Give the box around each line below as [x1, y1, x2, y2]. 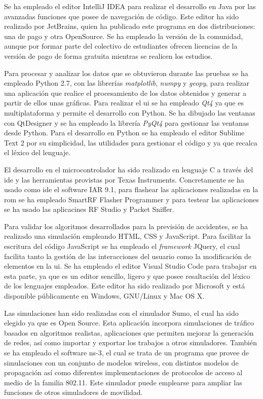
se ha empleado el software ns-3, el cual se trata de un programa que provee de [4, 347, 249, 357]
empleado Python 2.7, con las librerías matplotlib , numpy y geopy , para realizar [4, 78, 249, 88]
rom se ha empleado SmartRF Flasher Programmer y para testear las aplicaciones [4, 194, 259, 204]
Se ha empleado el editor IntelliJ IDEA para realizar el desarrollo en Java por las [4, 1, 256, 11]
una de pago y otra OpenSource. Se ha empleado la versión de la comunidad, [4, 30, 243, 41]
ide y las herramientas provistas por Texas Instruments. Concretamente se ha [4, 174, 244, 185]
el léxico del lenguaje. [4, 147, 71, 158]
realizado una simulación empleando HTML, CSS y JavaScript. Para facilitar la [4, 231, 251, 241]
